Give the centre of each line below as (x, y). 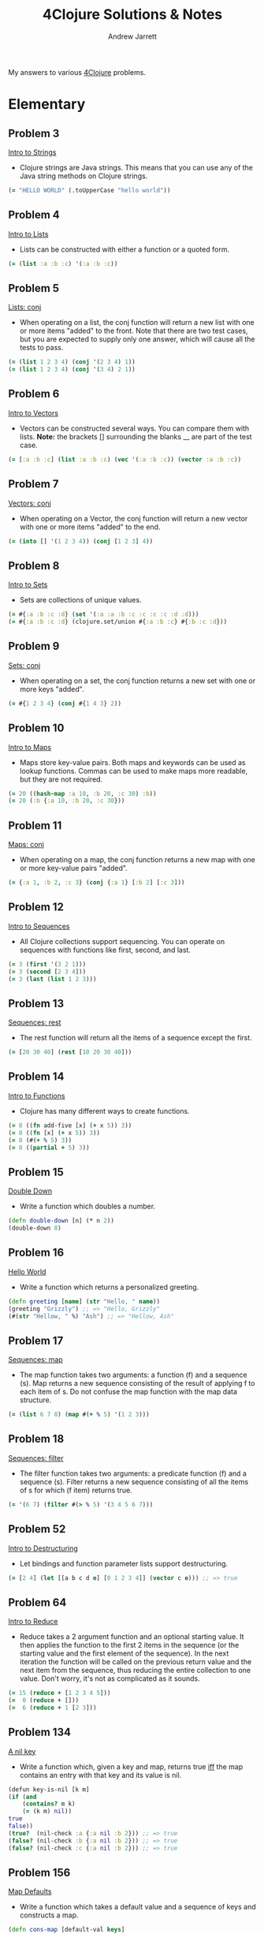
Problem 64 (37, 1602)
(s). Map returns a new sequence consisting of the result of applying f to (137, 1383)
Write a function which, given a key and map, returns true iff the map (131, 1766)
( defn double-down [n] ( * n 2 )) (61, 1221)
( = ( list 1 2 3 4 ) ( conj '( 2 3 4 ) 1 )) (72, 362)
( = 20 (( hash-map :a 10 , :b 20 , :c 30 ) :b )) (82, 793)
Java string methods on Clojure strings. (84, 176)
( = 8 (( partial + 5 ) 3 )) (49, 1148)
